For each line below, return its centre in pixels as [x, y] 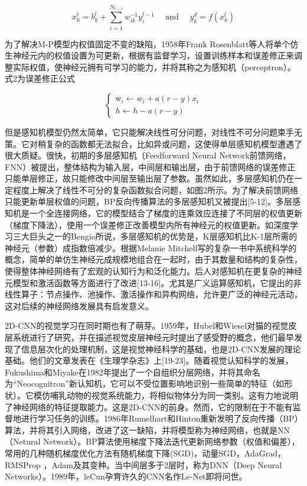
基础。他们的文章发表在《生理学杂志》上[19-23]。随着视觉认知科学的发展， [149, 360]
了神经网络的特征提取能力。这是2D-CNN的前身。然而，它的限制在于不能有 [149, 406]
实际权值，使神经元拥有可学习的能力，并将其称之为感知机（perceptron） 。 [154, 67]
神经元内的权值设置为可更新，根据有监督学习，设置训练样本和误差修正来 [153, 55]
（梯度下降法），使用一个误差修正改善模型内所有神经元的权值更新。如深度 [147, 224]
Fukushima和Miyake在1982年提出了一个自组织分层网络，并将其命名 [133, 372]
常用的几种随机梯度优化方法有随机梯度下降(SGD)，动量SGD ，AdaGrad [141, 453]
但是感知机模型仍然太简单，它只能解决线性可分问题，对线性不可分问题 [141, 132]
